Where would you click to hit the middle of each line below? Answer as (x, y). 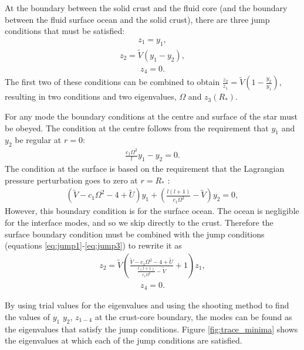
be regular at (38, 140)
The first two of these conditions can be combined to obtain (112, 82)
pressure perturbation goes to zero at (71, 180)
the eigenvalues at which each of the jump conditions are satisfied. (124, 340)
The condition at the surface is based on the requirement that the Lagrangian (145, 169)
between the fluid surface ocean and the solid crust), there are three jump (137, 19)
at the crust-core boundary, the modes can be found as (193, 316)
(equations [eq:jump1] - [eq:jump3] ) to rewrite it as (93, 245)
